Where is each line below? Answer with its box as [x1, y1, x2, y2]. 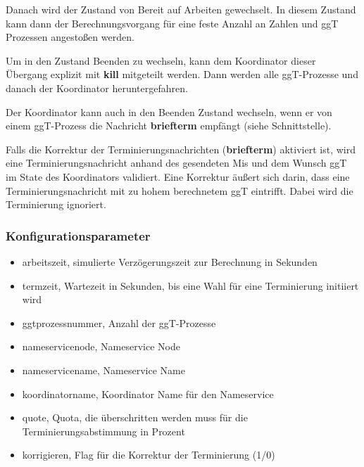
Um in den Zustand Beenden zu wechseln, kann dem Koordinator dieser [6, 53, 316, 68]
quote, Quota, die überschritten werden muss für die [22, 410, 248, 425]
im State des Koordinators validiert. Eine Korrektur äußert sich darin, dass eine [6, 169, 350, 184]
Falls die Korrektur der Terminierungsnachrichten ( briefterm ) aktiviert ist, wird [6, 141, 356, 156]
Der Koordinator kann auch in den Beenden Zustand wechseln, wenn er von [6, 104, 332, 119]
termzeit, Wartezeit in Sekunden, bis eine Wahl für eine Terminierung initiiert [22, 278, 359, 293]
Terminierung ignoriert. [6, 197, 106, 212]
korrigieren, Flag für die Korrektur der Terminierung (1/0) [22, 447, 275, 462]
